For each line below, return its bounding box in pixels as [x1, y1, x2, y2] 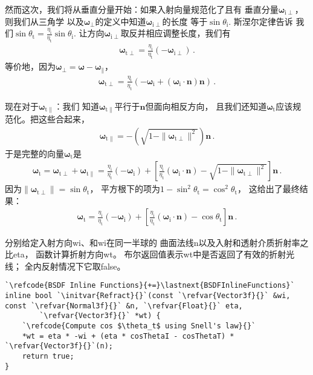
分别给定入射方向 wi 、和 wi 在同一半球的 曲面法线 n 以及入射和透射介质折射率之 [5, 236, 309, 248]
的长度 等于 [162, 15, 208, 27]
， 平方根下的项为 [89, 182, 161, 195]
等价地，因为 [5, 60, 56, 73]
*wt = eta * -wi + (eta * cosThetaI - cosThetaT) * [22, 331, 234, 340]
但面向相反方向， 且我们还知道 [145, 99, 267, 112]
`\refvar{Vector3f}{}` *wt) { [39, 311, 161, 320]
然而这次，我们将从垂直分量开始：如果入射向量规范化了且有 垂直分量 [5, 3, 279, 15]
